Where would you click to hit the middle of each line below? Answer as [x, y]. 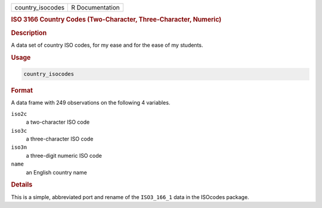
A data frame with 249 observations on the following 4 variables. [91, 103]
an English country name [57, 172]
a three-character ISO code [60, 139]
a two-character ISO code [58, 122]
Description [29, 33]
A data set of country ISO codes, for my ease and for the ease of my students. [107, 45]
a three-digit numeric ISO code [64, 155]
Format [22, 91]
